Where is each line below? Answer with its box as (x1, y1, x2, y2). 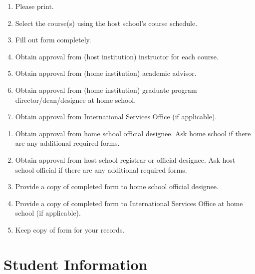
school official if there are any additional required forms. (15, 164, 187, 175)
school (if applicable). (15, 208, 81, 218)
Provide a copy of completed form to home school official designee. (15, 181, 219, 192)
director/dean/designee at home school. (15, 94, 136, 105)
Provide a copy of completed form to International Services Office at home (15, 198, 243, 208)
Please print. (15, 1, 54, 11)
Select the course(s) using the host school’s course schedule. (15, 17, 198, 28)
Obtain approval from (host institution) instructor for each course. (15, 51, 219, 61)
